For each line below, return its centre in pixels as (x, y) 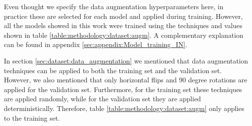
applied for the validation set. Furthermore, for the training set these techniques (123, 89)
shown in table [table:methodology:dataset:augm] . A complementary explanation (124, 35)
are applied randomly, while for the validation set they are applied (102, 99)
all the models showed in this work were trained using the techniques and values (123, 25)
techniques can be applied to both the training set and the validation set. (113, 70)
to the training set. (32, 118)
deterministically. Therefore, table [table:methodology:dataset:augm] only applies (124, 108)
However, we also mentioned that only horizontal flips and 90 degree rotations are (126, 80)
